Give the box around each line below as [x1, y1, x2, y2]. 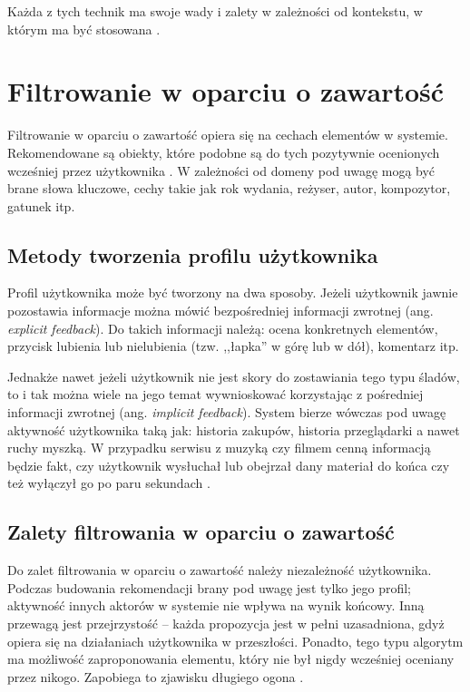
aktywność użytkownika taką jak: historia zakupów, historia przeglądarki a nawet [7, 420, 460, 439]
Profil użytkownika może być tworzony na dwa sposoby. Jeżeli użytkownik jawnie [7, 283, 458, 302]
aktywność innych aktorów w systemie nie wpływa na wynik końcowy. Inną [7, 596, 425, 615]
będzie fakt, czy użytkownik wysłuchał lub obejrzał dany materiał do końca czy [7, 455, 450, 474]
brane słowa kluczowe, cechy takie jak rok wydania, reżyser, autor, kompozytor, [7, 179, 451, 198]
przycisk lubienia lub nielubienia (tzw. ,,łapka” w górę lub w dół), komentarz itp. [7, 336, 459, 356]
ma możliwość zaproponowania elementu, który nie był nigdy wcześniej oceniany [7, 649, 455, 668]
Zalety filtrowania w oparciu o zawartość [7, 518, 395, 546]
